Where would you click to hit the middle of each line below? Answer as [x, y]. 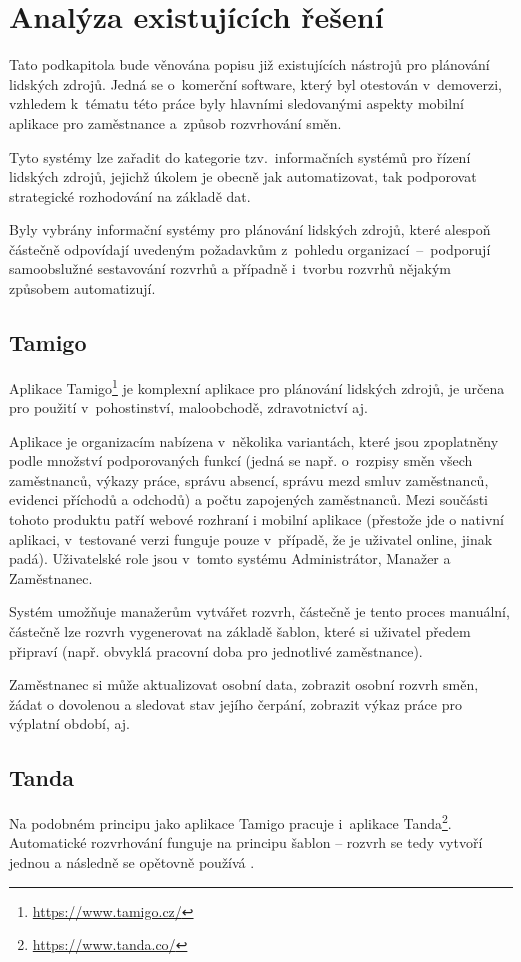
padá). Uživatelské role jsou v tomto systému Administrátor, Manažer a [230, 558]
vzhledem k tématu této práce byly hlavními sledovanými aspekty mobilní [236, 103]
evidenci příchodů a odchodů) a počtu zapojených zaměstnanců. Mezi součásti [249, 499]
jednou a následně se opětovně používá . [132, 862]
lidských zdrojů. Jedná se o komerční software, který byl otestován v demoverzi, [256, 83]
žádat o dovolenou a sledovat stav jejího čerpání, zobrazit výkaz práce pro [235, 703]
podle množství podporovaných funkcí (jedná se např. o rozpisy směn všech [241, 460]
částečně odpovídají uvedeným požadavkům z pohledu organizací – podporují [250, 248]
